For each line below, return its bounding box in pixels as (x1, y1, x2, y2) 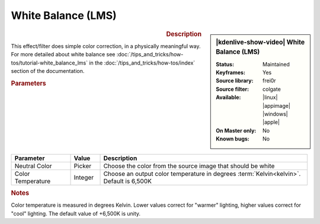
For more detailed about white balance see (11, 51, 116, 58)
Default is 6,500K (103, 177, 152, 185)
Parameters (11, 79, 47, 87)
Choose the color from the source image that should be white (103, 162, 275, 170)
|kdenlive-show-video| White (216, 38, 305, 46)
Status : (216, 60, 234, 68)
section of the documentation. (11, 67, 85, 74)
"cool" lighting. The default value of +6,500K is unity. (11, 210, 141, 217)
